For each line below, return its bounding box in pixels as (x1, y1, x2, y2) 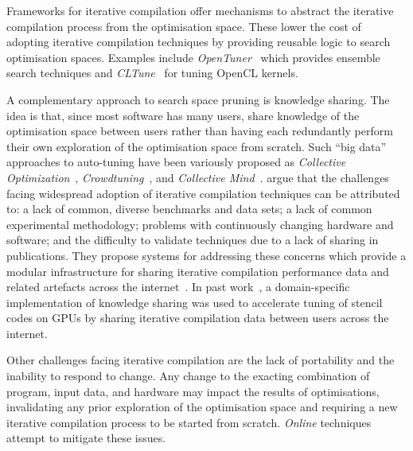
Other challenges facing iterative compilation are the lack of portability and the (6, 352, 395, 368)
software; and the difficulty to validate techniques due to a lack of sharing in (6, 231, 379, 248)
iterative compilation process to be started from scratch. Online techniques (6, 414, 372, 430)
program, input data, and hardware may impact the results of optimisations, (6, 383, 380, 399)
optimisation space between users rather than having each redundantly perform (6, 122, 393, 139)
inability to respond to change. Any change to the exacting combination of (6, 367, 370, 384)
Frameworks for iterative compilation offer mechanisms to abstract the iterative (6, 2, 394, 18)
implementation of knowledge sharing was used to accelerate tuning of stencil (6, 294, 383, 310)
